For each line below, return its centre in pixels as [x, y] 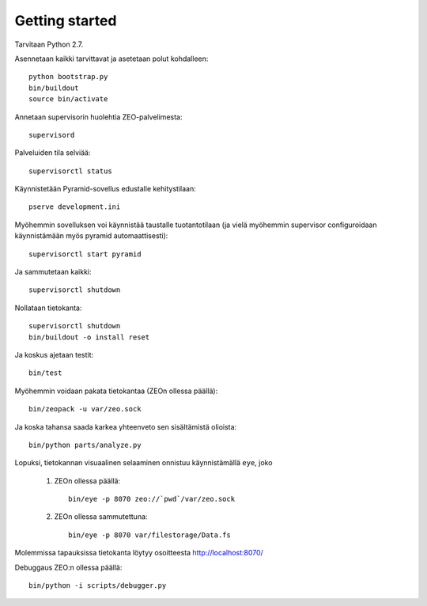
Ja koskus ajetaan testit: [54, 354]
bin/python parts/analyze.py [85, 445]
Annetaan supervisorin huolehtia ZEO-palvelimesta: [98, 117]
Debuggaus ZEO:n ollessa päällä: [68, 567]
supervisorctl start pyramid [85, 254]
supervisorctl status [70, 171]
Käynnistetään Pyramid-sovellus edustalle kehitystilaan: [106, 189]
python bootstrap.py [68, 77]
